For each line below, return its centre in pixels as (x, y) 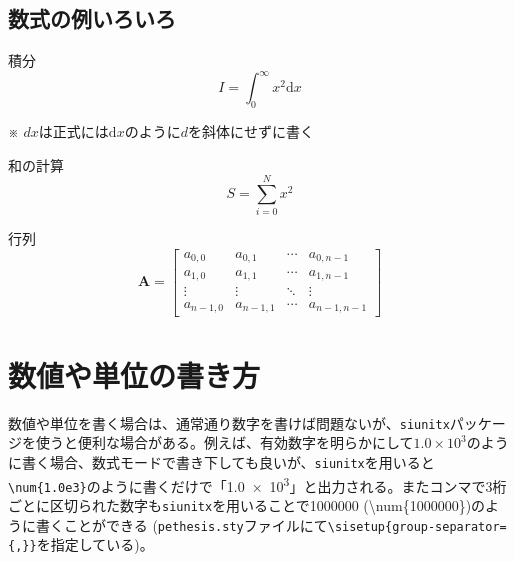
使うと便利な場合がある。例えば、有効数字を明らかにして (224, 442)
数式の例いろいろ (92, 18)
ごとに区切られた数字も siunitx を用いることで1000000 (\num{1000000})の (247, 504)
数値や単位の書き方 (134, 374)
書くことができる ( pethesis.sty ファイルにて (181, 524)
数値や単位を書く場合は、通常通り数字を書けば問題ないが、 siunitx (229, 422)
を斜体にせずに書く (250, 131)
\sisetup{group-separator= (417, 526)
